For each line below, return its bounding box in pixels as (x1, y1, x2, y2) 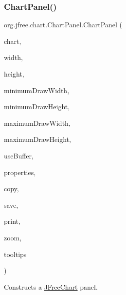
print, (4, 216, 20, 226)
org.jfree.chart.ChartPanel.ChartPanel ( (4, 20, 122, 30)
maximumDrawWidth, (4, 118, 71, 128)
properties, (4, 167, 36, 177)
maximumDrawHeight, (4, 134, 71, 144)
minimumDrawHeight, (4, 101, 70, 112)
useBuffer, (4, 150, 34, 160)
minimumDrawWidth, (4, 85, 70, 95)
